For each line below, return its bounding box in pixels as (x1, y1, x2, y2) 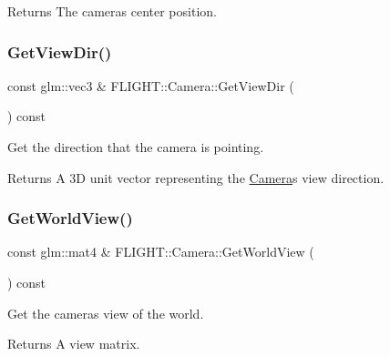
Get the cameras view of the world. (7, 303, 204, 322)
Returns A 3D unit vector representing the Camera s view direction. (7, 168, 385, 187)
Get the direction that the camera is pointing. (7, 137, 264, 156)
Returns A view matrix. (7, 334, 140, 353)
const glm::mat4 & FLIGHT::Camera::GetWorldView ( (7, 242, 314, 261)
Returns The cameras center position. (7, 2, 217, 20)
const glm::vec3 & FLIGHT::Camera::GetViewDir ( (7, 76, 294, 95)
